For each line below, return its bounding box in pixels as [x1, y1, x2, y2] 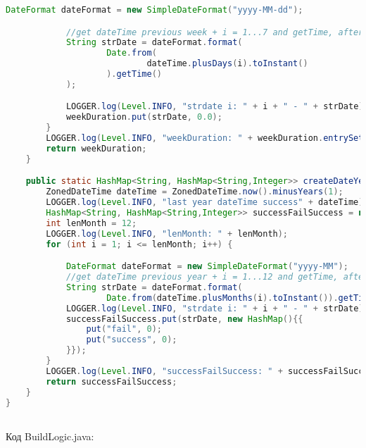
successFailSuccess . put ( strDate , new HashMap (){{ [65, 313, 303, 324]
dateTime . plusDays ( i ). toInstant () [146, 58, 308, 69]
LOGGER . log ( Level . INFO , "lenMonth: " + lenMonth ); [46, 228, 289, 239]
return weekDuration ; [46, 143, 147, 154]
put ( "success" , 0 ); [86, 335, 177, 345]
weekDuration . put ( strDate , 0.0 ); [65, 112, 222, 123]
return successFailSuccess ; [46, 376, 177, 387]
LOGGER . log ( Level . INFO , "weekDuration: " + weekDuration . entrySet [46, 133, 364, 144]
